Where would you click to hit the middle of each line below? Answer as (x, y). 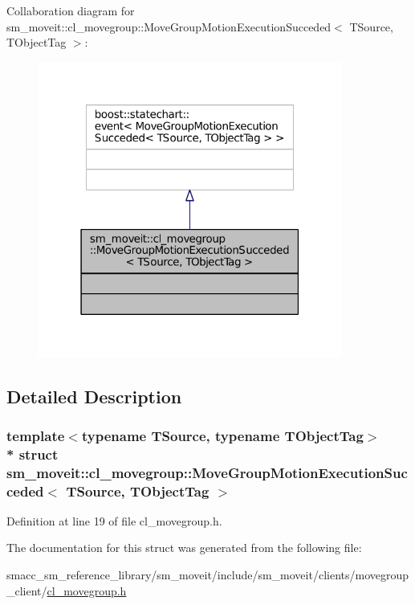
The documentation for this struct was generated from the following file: (184, 548)
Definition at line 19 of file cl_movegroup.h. (114, 520)
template (36, 435)
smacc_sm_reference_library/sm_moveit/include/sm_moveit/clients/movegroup (208, 575)
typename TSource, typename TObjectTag (222, 435)
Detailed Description (94, 396)
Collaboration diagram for (71, 10)
